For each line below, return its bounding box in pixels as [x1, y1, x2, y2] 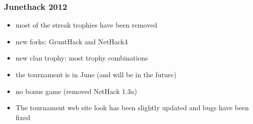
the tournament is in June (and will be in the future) [15, 69, 176, 79]
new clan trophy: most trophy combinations [15, 53, 148, 63]
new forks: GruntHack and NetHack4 [15, 36, 128, 46]
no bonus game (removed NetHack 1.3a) [15, 86, 137, 96]
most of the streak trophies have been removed [15, 20, 157, 30]
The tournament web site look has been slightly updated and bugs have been [15, 102, 249, 113]
